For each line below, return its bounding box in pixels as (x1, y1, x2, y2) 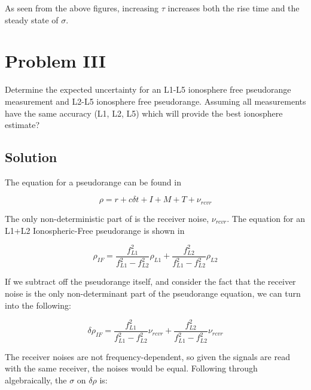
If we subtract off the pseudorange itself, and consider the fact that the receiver (5, 275, 296, 288)
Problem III (5, 48, 106, 73)
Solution (5, 148, 57, 166)
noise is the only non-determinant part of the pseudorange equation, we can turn (5, 287, 301, 300)
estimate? (5, 118, 40, 131)
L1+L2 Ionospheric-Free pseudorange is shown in (5, 224, 185, 236)
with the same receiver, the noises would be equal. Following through (5, 362, 258, 374)
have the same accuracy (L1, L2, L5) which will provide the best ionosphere (5, 106, 283, 119)
